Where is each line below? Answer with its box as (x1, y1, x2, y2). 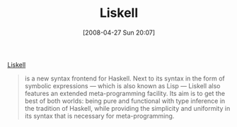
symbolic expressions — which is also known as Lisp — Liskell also (24, 81, 221, 90)
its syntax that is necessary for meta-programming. (24, 111, 175, 120)
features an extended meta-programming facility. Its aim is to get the (24, 89, 225, 97)
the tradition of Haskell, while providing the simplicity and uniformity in (24, 104, 231, 112)
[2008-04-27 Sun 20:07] (82, 28, 156, 37)
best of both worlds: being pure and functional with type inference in (24, 97, 226, 105)
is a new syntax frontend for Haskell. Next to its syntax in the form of (24, 74, 225, 83)
